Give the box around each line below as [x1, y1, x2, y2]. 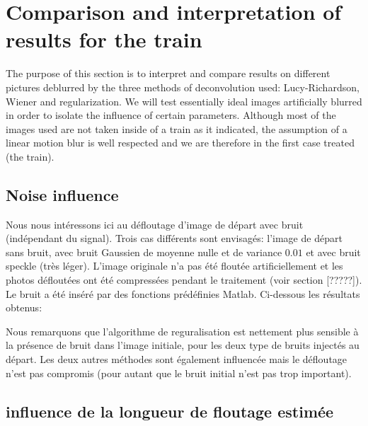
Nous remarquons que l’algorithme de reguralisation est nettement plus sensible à [6, 323, 359, 338]
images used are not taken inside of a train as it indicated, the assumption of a [6, 121, 347, 136]
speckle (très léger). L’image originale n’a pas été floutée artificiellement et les [6, 258, 343, 273]
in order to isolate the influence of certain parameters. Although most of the [6, 108, 336, 122]
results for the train [6, 25, 202, 54]
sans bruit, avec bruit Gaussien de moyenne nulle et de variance [6, 244, 282, 259]
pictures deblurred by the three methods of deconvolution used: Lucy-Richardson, [6, 79, 360, 94]
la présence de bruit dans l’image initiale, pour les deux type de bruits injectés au [6, 338, 360, 352]
